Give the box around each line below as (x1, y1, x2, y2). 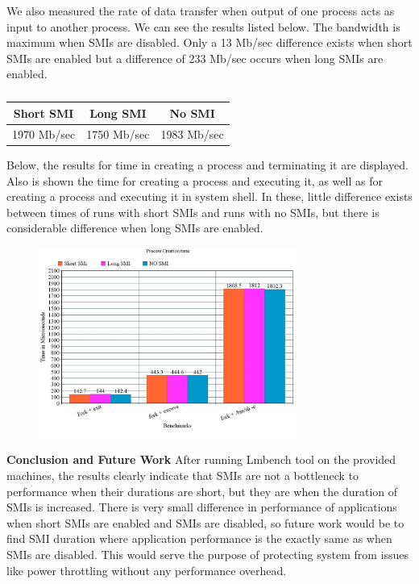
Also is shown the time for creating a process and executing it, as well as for (6, 172, 383, 189)
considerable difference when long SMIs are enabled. (6, 219, 263, 236)
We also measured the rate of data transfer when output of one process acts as (6, 2, 395, 19)
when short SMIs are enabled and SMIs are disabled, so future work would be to (6, 514, 404, 531)
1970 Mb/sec (12, 125, 76, 142)
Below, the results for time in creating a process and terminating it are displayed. (6, 156, 409, 173)
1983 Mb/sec (160, 125, 224, 142)
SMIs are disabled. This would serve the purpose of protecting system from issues (6, 546, 409, 563)
